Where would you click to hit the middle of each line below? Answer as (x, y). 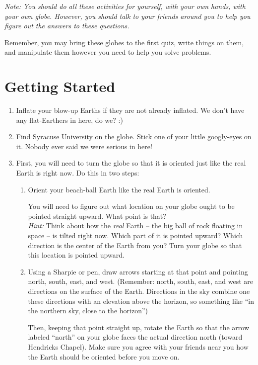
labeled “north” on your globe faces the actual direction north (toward (135, 337)
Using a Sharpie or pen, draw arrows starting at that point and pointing (138, 271)
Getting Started (60, 86)
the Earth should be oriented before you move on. (104, 356)
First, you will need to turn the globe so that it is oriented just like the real (131, 163)
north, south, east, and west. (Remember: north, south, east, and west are (141, 281)
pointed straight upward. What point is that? (97, 216)
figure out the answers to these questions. (67, 26)
